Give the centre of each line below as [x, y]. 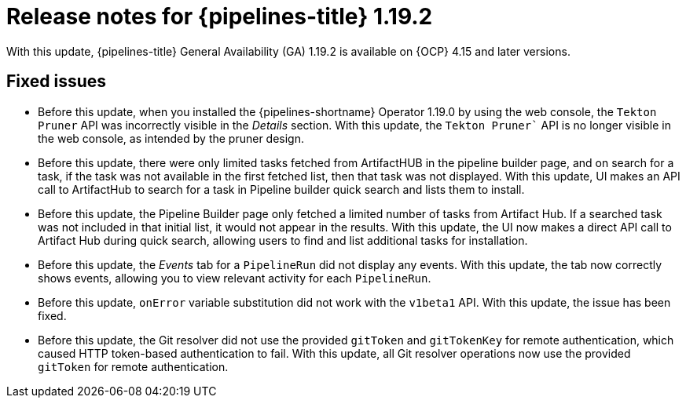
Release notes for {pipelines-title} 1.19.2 [220, 16]
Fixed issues [57, 82]
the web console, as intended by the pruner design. [171, 138]
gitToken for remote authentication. [133, 366]
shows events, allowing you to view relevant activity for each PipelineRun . [235, 278]
